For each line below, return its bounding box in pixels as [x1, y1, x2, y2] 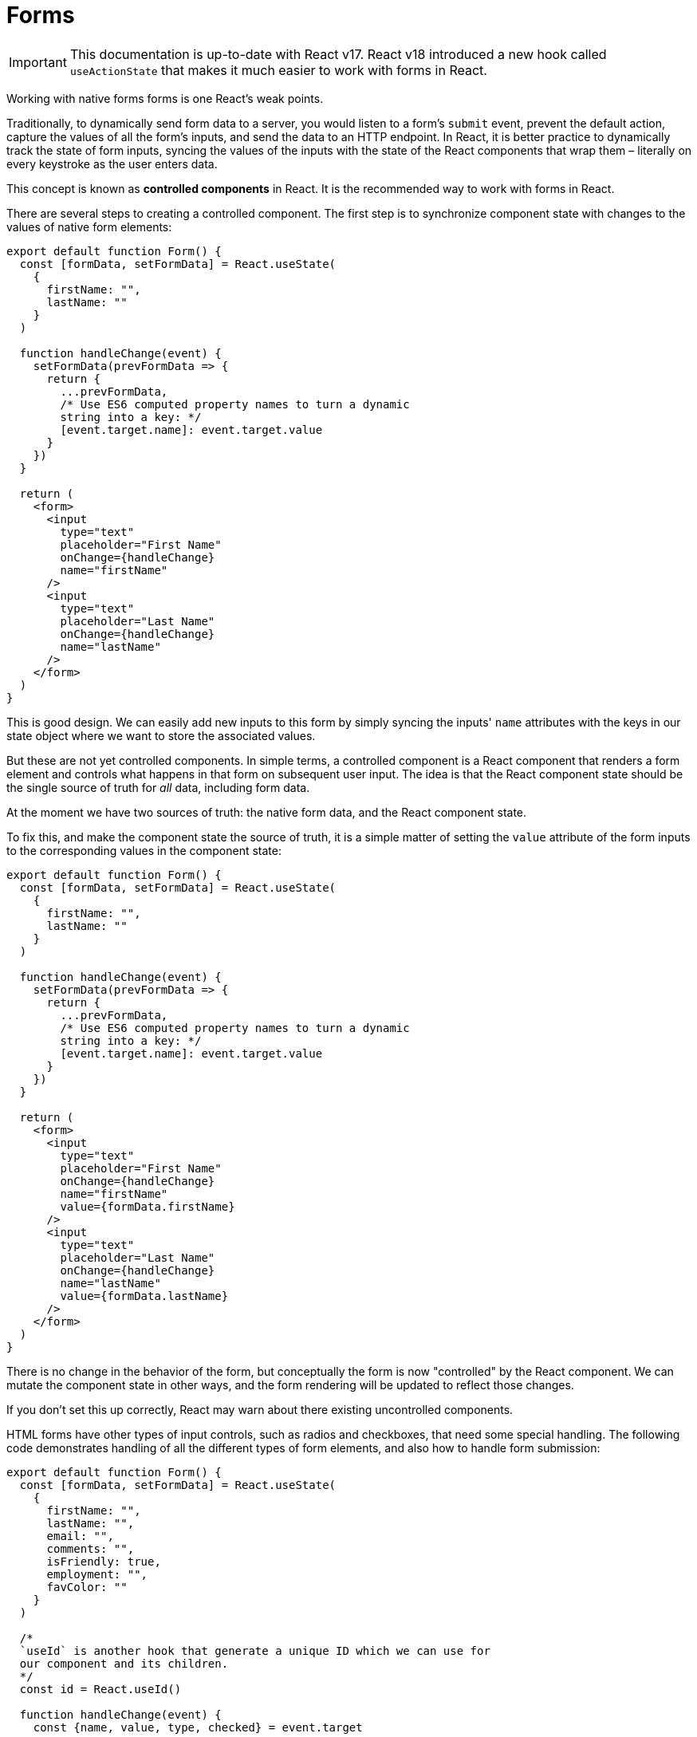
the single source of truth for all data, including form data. [6, 780, 310, 794]
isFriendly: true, [46, 1554, 161, 1568]
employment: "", [46, 1567, 148, 1581]
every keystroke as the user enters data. [6, 156, 218, 171]
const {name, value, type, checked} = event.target [33, 1720, 363, 1734]
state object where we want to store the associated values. [6, 728, 316, 742]
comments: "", [46, 1542, 135, 1555]
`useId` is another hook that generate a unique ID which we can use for [19, 1644, 490, 1657]
